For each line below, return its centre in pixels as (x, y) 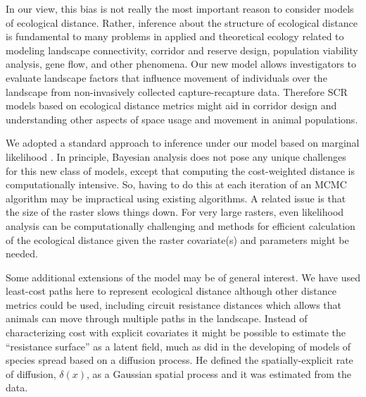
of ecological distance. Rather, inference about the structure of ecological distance (182, 22)
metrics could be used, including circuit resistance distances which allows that (174, 304)
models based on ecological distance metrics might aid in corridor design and (171, 105)
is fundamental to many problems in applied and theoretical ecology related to (175, 36)
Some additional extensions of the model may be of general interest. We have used (183, 277)
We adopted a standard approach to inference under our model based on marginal (183, 143)
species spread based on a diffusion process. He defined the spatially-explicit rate (179, 360)
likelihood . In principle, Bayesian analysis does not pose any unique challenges (176, 156)
